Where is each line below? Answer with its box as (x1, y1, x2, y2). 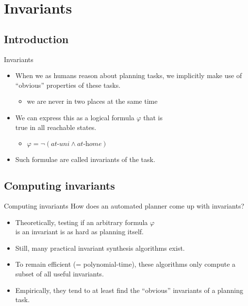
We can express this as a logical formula (15, 112, 134, 122)
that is (143, 112, 163, 122)
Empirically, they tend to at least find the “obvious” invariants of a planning (15, 285, 243, 295)
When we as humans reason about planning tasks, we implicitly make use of (15, 70, 242, 81)
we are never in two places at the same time (27, 96, 158, 106)
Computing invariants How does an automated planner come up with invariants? (4, 200, 245, 210)
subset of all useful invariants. (15, 268, 104, 278)
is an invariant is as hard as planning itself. (15, 226, 144, 237)
